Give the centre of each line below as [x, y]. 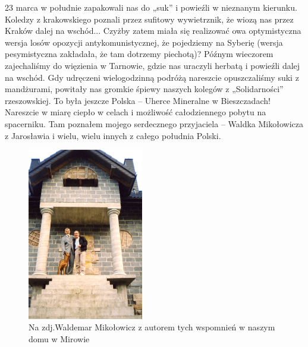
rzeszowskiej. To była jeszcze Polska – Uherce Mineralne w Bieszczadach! [138, 100]
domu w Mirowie [59, 338]
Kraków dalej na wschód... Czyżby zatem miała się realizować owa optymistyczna [153, 31]
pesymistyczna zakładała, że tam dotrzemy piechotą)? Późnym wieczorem [139, 54]
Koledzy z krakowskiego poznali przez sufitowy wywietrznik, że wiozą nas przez [149, 19]
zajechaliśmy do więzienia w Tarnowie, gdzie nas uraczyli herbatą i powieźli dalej [153, 65]
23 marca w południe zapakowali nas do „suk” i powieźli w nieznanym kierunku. [151, 7]
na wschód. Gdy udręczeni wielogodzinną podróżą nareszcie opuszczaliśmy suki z [152, 77]
